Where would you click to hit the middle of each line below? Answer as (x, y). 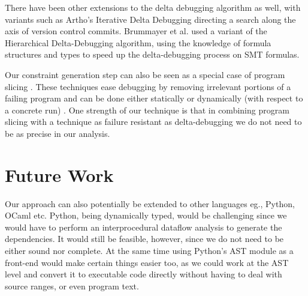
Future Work (59, 174)
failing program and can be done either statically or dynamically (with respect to (154, 98)
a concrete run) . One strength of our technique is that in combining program (147, 110)
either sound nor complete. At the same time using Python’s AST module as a (149, 251)
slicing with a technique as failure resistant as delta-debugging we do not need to (153, 122)
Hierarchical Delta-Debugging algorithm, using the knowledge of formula (138, 42)
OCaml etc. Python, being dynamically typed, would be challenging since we (146, 215)
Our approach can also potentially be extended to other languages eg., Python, (150, 203)
